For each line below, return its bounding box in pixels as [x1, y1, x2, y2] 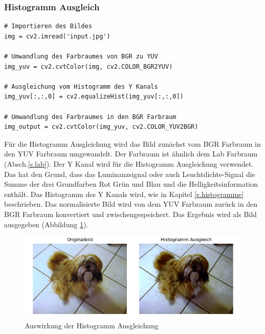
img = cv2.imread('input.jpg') [4, 32, 111, 40]
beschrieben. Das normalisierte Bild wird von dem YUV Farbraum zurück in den [4, 199, 257, 209]
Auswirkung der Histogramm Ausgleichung [25, 320, 159, 330]
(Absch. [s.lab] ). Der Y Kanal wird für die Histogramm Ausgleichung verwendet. [4, 158, 254, 169]
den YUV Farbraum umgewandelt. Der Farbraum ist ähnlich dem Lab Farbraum [4, 148, 258, 159]
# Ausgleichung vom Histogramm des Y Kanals [4, 83, 158, 90]
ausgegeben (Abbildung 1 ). [4, 219, 89, 229]
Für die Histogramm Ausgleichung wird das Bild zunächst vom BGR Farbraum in [4, 138, 261, 149]
